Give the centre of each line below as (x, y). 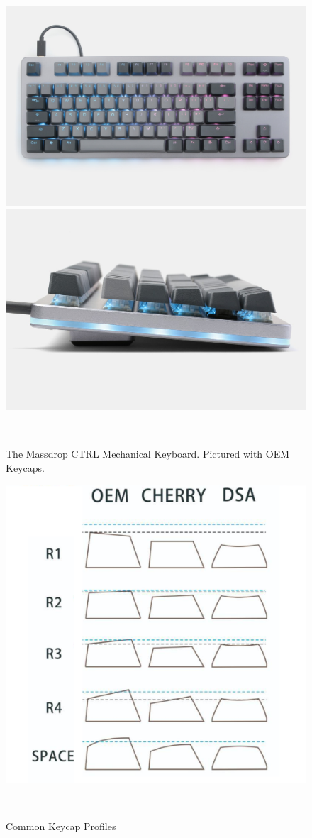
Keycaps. (25, 467)
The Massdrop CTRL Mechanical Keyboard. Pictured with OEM (148, 453)
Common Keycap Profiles (61, 826)
